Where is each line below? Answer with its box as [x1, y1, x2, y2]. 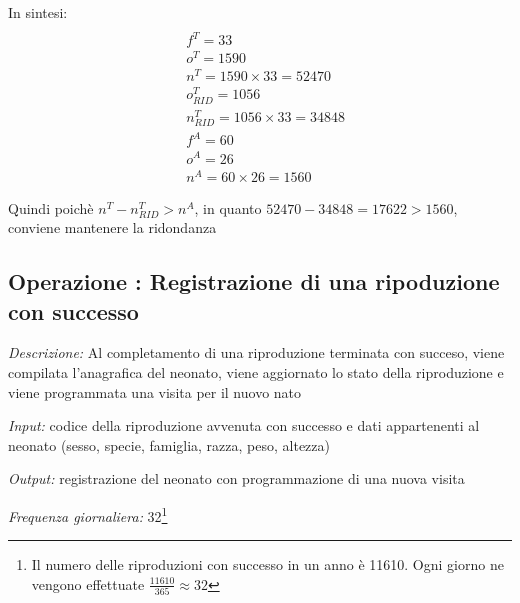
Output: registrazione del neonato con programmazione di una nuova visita [8, 468, 465, 489]
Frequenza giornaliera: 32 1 [8, 503, 168, 526]
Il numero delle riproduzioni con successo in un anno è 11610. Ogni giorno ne [31, 554, 504, 575]
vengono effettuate [31, 573, 145, 594]
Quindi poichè [8, 197, 94, 218]
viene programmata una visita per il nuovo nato [8, 381, 302, 402]
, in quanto [194, 197, 262, 218]
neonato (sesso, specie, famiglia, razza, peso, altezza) [8, 434, 330, 455]
